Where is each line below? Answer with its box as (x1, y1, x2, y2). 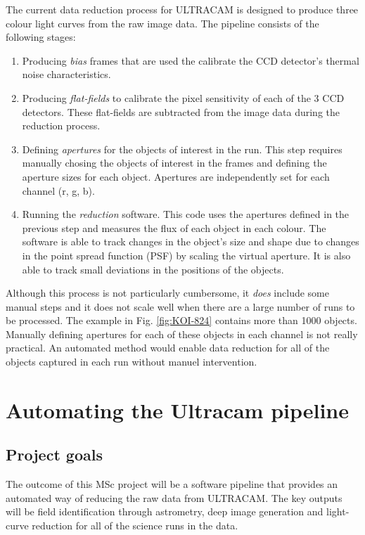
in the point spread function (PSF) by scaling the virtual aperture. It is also (22, 247, 351, 262)
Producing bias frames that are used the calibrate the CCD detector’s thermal (22, 53, 359, 67)
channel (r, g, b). (22, 183, 95, 198)
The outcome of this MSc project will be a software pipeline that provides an (6, 477, 338, 491)
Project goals (6, 444, 103, 465)
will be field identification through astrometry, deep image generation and (6, 504, 324, 519)
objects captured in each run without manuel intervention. (6, 354, 257, 369)
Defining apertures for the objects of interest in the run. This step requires (22, 141, 342, 156)
